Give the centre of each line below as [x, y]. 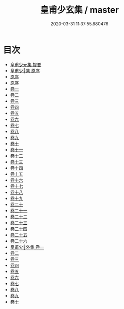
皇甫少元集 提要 [26, 64]
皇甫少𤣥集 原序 [25, 71]
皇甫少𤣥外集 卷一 [27, 247]
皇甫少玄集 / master [79, 10]
